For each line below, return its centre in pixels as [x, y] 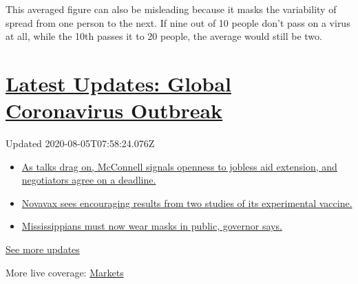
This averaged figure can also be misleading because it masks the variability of [171, 9]
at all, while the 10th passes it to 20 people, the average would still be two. [164, 36]
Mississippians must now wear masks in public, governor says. [152, 226]
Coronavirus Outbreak [114, 110]
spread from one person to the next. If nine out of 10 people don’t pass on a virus [178, 22]
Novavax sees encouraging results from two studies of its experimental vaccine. [187, 203]
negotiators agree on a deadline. [89, 180]
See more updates [43, 249]
